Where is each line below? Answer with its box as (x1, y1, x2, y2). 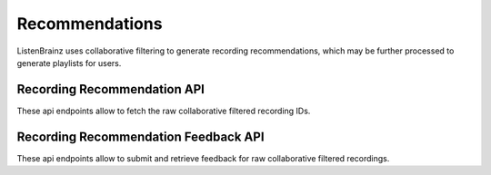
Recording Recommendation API (16, 82, 205, 97)
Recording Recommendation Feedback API (16, 129, 265, 144)
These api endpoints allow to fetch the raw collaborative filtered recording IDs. (16, 105, 311, 116)
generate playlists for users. (16, 57, 122, 68)
